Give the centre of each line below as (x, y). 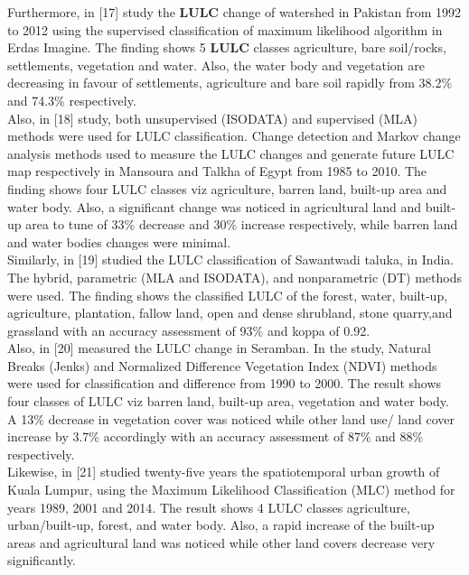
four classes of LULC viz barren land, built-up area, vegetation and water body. (228, 401)
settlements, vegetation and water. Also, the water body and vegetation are (216, 65)
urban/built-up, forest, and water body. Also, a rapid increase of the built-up (221, 525)
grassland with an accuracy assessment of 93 (130, 330)
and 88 (394, 436)
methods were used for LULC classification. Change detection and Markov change (234, 136)
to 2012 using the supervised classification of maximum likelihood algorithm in (225, 29)
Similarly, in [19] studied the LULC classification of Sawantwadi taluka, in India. (231, 260)
